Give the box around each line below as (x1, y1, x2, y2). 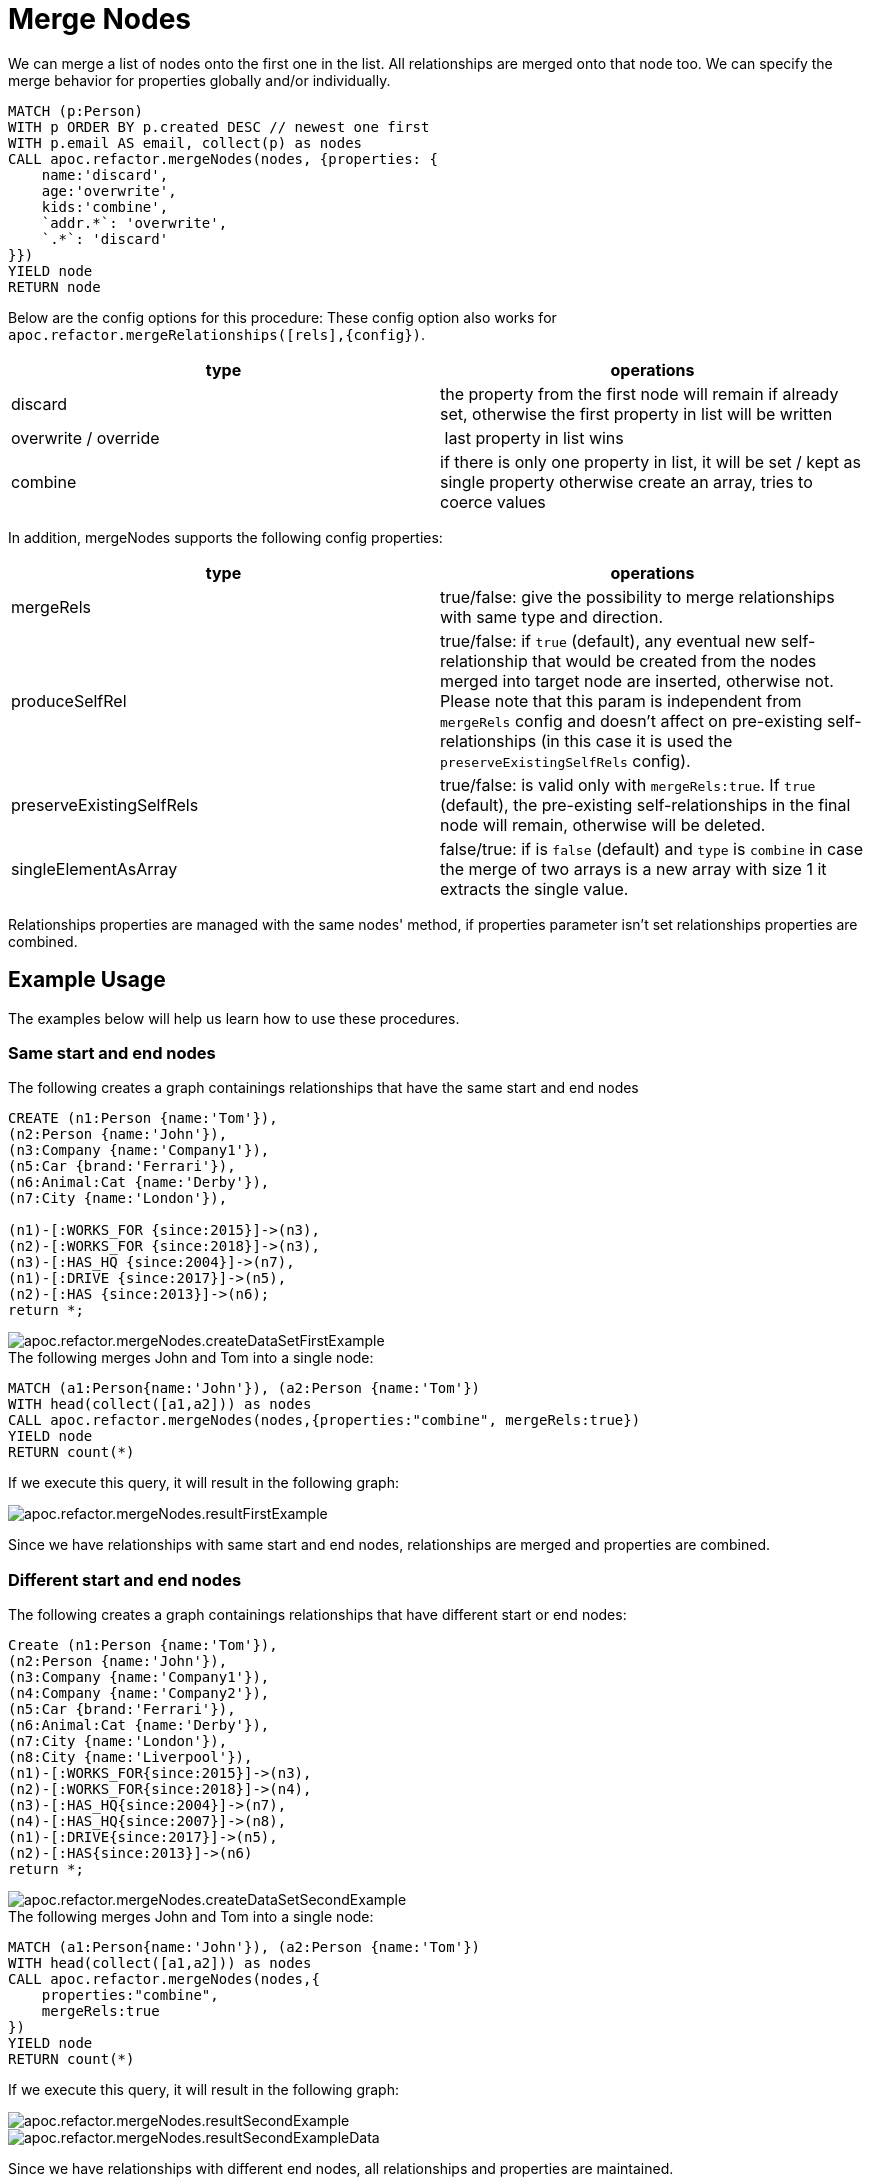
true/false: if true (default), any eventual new (440, 630, 777, 651)
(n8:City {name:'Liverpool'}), (8, 1749, 253, 1766)
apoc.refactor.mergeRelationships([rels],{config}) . (8, 325, 426, 343)
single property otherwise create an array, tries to (440, 471, 813, 492)
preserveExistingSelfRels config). (440, 750, 691, 771)
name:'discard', (41, 166, 169, 183)
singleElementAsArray (11, 858, 178, 879)
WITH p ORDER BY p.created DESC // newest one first (8, 118, 430, 135)
